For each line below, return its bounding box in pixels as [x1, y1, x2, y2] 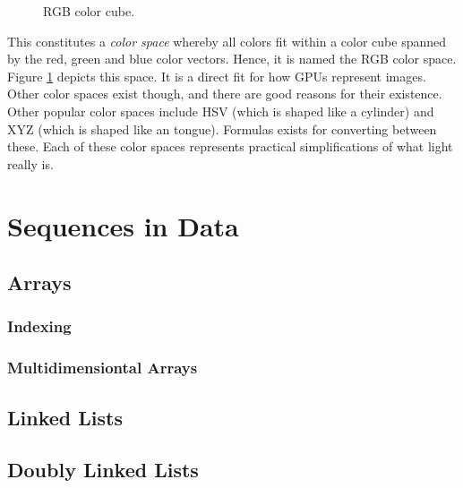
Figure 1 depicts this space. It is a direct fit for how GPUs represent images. [7, 66, 426, 85]
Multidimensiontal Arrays [7, 356, 198, 379]
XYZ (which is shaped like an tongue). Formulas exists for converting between [7, 119, 437, 138]
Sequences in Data [7, 207, 239, 244]
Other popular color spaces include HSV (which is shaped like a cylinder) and [7, 101, 434, 120]
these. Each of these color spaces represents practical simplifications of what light [7, 137, 453, 156]
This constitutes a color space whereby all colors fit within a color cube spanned [7, 31, 447, 50]
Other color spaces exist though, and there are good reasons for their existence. [7, 84, 442, 103]
